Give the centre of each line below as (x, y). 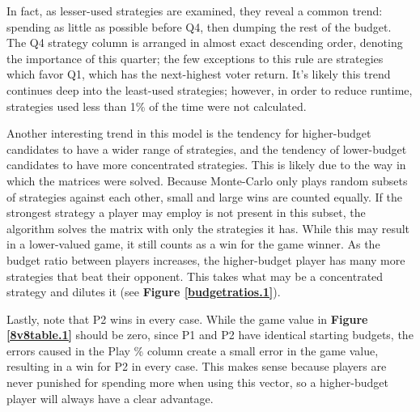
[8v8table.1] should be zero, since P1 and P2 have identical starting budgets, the (210, 335)
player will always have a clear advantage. (110, 398)
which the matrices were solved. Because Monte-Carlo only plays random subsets (207, 180)
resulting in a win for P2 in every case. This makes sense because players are (197, 366)
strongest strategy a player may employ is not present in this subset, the (186, 212)
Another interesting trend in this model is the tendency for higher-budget (189, 133)
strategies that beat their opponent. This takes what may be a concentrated (195, 276)
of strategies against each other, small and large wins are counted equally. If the (204, 196)
